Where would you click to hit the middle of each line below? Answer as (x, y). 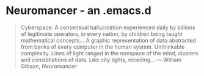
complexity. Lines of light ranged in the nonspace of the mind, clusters (109, 53)
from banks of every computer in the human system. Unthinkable (103, 47)
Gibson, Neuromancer (49, 66)
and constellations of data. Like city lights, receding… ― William (101, 60)
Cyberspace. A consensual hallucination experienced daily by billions (108, 27)
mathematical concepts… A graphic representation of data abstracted (108, 40)
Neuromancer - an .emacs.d (78, 11)
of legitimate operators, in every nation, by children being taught (101, 33)
